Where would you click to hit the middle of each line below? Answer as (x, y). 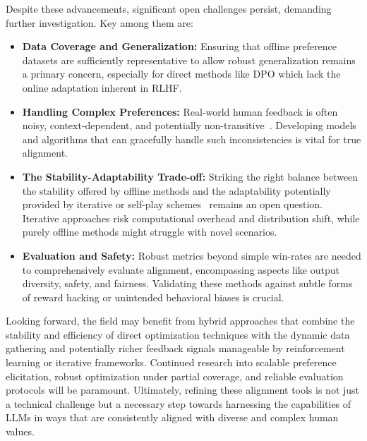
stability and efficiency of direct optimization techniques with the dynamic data (178, 334)
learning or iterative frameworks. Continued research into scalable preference (171, 362)
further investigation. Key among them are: (100, 22)
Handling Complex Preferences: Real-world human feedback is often (180, 111)
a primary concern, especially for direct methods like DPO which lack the (181, 74)
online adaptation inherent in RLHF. (102, 87)
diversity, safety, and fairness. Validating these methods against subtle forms (187, 283)
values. (20, 431)
